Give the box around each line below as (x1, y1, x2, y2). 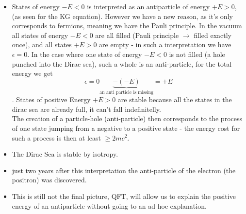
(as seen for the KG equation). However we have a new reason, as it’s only (12, 11, 233, 21)
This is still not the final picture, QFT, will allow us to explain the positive (12, 191, 236, 201)
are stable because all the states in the (117, 94, 232, 105)
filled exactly (194, 30, 231, 40)
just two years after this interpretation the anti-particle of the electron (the (12, 165, 236, 175)
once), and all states (12, 39, 72, 50)
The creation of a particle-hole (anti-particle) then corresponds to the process (12, 113, 242, 124)
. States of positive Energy (12, 94, 91, 105)
